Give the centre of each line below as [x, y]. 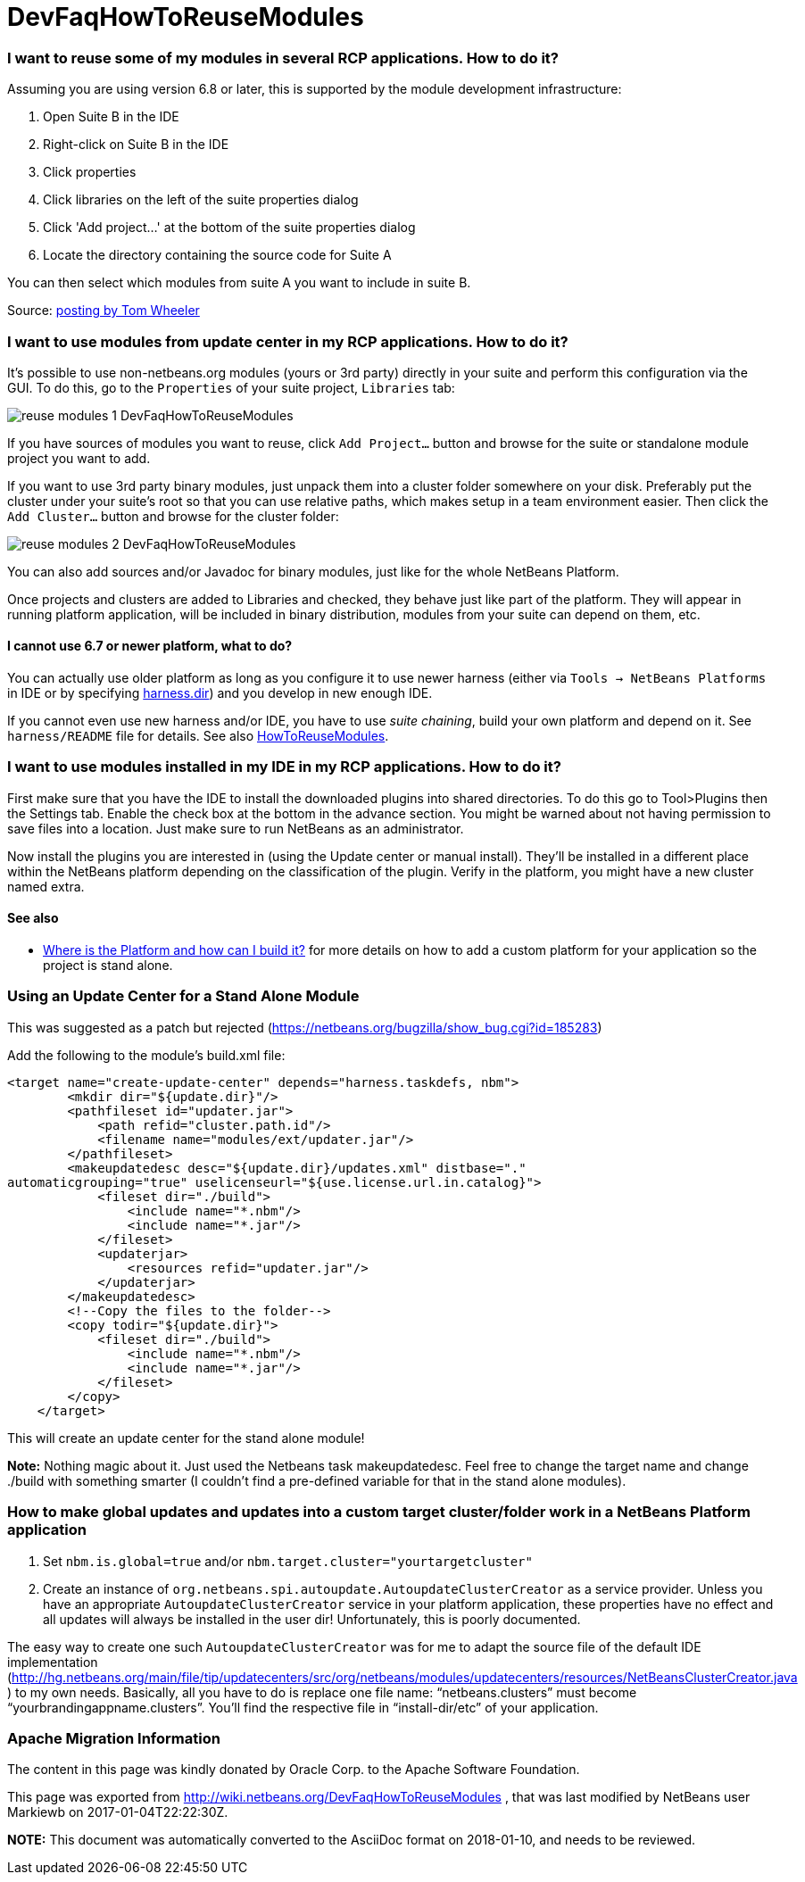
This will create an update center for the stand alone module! [186, 1438]
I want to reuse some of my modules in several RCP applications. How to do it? [283, 58]
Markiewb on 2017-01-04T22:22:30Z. [118, 1812]
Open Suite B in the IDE [111, 117]
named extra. [46, 886]
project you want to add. [79, 458]
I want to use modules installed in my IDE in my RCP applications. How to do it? [284, 767]
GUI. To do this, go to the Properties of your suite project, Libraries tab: [231, 387]
